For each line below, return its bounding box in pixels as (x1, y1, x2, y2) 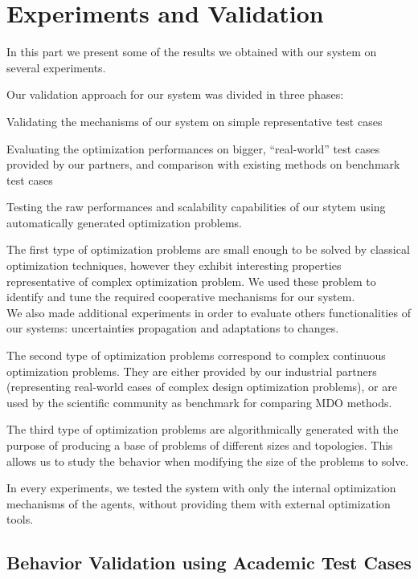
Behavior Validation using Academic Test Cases (6, 550, 412, 575)
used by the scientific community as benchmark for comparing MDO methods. (6, 393, 392, 410)
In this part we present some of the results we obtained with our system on (6, 43, 377, 60)
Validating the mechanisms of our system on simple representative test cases (6, 112, 383, 129)
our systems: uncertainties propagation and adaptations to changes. (6, 320, 339, 336)
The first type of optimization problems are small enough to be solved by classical (6, 241, 410, 258)
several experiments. (6, 59, 106, 75)
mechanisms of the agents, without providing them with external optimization (6, 495, 391, 512)
